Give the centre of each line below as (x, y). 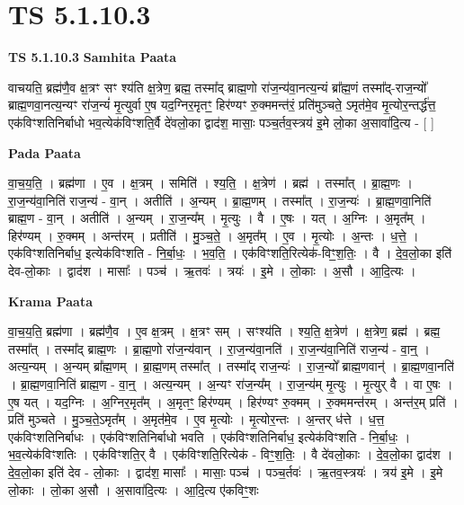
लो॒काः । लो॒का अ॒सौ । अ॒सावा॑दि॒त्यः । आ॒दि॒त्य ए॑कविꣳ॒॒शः (134, 489)
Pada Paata (45, 152)
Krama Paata (50, 301)
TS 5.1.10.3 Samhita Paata (93, 57)
